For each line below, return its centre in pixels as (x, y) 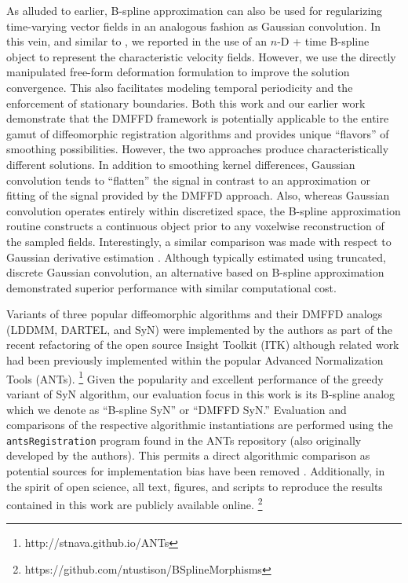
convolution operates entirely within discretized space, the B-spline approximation (204, 210)
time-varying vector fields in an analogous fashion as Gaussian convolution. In (194, 26)
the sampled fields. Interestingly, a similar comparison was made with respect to (199, 241)
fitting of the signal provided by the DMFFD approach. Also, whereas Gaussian (198, 195)
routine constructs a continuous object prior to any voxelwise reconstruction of (195, 226)
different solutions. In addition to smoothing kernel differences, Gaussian (181, 164)
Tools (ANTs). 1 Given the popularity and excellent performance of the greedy (195, 377)
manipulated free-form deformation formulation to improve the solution (178, 72)
